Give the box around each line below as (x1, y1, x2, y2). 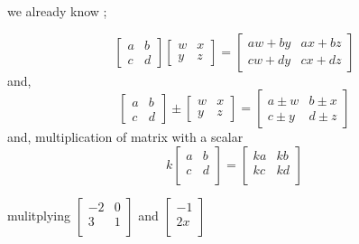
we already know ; (7, 2, 107, 20)
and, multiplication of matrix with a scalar (7, 127, 244, 146)
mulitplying (7, 205, 71, 224)
